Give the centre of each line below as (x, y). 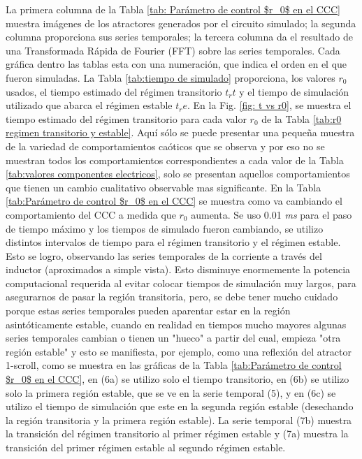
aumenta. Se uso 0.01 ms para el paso (271, 214)
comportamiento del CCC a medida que (91, 214)
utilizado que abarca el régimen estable (89, 105)
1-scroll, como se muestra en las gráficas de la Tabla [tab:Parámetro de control (174, 365)
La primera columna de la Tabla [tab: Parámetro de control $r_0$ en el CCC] (173, 9)
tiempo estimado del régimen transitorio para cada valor (126, 118)
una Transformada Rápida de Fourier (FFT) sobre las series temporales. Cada (173, 50)
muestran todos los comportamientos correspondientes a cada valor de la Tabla (175, 160)
